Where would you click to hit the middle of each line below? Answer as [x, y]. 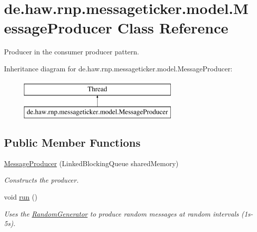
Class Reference [173, 28]
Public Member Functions [72, 142]
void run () [21, 197]
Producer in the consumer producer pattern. [72, 52]
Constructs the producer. [41, 180]
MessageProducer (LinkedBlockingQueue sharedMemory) [91, 163]
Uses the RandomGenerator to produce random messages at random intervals [122, 213]
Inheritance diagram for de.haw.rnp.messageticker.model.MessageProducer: [118, 68]
